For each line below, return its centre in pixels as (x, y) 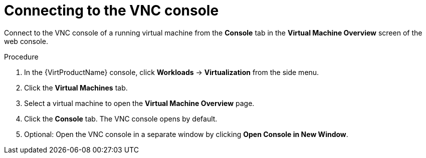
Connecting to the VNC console (112, 10)
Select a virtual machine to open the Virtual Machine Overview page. (139, 103)
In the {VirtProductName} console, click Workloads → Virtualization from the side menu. (172, 72)
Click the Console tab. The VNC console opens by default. (121, 118)
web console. (26, 41)
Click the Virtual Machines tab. (76, 87)
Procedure (21, 56)
